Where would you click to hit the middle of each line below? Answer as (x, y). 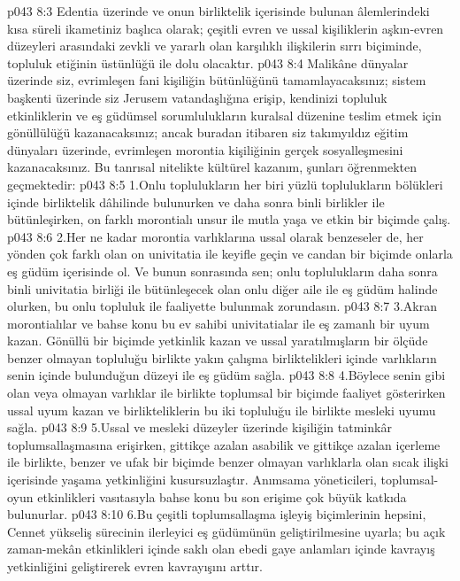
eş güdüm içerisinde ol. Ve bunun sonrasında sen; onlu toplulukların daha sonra (222, 271)
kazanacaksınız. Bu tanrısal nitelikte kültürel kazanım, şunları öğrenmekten (212, 167)
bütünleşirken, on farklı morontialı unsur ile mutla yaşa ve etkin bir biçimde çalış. (229, 219)
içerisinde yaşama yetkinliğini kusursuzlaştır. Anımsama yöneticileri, (192, 480)
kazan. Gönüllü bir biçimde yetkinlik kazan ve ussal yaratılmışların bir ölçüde (218, 341)
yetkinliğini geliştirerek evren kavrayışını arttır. (135, 566)
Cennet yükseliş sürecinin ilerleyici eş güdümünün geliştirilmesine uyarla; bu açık (226, 531)
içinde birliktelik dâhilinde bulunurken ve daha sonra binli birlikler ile (196, 201)
